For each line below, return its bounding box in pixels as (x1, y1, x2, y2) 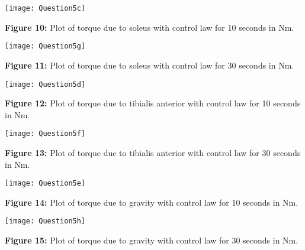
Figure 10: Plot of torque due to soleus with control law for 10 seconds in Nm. (5, 21, 294, 33)
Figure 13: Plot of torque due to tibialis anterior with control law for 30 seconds (5, 147, 301, 158)
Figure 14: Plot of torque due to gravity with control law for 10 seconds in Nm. (5, 196, 298, 208)
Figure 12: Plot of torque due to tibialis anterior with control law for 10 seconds (5, 97, 301, 109)
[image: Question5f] (5, 129, 86, 138)
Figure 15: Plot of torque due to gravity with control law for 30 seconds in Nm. (5, 234, 298, 246)
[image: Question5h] (5, 217, 86, 226)
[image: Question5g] (5, 42, 86, 51)
